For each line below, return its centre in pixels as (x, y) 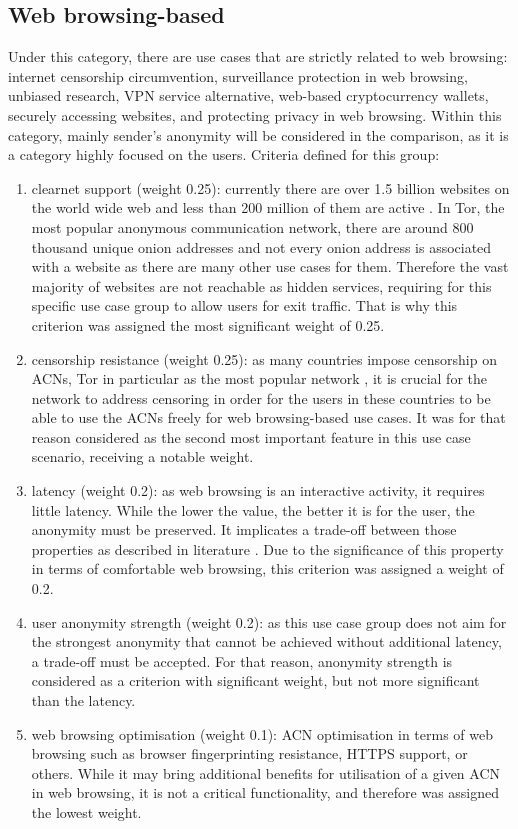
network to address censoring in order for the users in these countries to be (261, 397)
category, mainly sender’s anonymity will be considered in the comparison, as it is (258, 134)
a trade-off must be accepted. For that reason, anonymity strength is (242, 660)
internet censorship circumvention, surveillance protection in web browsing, (238, 75)
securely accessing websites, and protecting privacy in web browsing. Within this (255, 114)
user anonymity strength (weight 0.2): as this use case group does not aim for (269, 621)
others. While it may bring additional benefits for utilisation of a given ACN (266, 772)
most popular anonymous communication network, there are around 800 (252, 226)
